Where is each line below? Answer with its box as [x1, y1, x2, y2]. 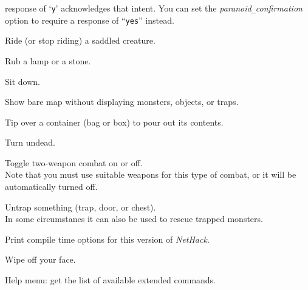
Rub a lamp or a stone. [5, 54, 91, 67]
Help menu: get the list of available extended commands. [5, 274, 216, 286]
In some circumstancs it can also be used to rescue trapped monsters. [5, 212, 263, 225]
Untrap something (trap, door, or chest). [5, 200, 156, 213]
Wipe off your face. [5, 253, 76, 266]
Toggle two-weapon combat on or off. [5, 156, 143, 169]
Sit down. [5, 75, 40, 87]
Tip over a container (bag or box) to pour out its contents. [5, 115, 224, 128]
